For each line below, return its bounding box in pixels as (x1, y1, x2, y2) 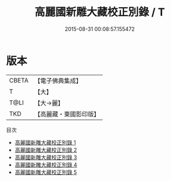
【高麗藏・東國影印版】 (34, 110, 100, 118)
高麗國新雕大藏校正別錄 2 (14, 146, 77, 153)
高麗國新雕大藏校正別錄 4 (14, 161, 77, 168)
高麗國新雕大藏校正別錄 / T (34, 5, 165, 19)
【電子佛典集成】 (34, 77, 82, 85)
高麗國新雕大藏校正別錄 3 (14, 154, 77, 161)
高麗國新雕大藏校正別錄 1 (14, 139, 76, 146)
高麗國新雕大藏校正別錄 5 (14, 169, 77, 176)
